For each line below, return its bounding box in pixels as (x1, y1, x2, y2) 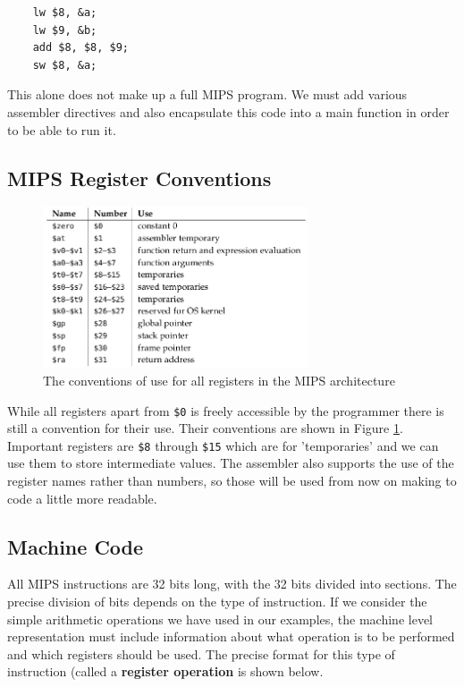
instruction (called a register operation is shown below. (7, 662, 324, 681)
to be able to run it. (7, 120, 116, 139)
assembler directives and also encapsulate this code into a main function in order (7, 102, 450, 121)
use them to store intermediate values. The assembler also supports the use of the (7, 454, 454, 472)
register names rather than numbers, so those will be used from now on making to (7, 471, 457, 490)
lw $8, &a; (32, 6, 97, 19)
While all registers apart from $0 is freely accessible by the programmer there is (7, 401, 444, 420)
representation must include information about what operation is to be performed (7, 627, 455, 646)
